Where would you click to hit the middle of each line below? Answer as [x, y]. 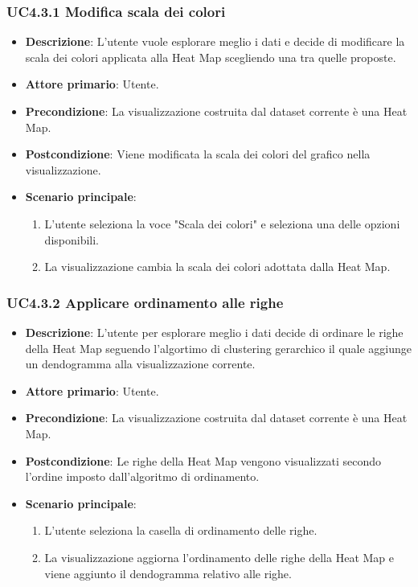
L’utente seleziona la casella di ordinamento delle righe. [181, 530]
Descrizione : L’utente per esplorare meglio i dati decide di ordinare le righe [214, 332]
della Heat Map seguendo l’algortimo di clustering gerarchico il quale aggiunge [219, 348]
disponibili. [72, 239]
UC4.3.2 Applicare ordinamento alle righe [145, 302]
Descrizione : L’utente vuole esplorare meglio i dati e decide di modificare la [215, 41]
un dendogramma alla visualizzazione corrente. [140, 364]
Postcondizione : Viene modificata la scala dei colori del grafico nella [198, 154]
